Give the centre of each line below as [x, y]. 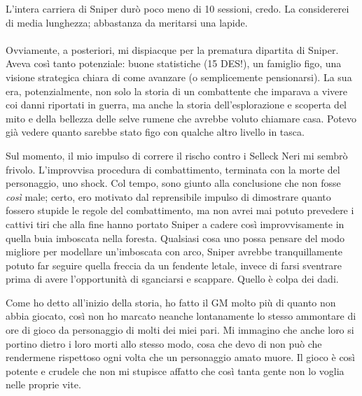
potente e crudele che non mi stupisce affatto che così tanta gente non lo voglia [175, 370]
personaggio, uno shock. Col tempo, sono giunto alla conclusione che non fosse [173, 183]
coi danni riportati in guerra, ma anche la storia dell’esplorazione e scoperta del [176, 105]
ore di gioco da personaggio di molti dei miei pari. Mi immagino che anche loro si [180, 330]
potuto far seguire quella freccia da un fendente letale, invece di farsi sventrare [174, 265]
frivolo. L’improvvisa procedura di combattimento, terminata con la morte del [173, 169]
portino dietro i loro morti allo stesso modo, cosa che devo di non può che [164, 343]
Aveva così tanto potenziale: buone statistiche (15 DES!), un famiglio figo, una [174, 63]
